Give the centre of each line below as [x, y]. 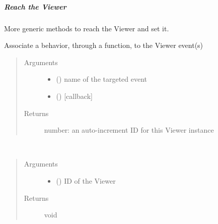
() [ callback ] [74, 96]
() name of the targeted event [102, 79]
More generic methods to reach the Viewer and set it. [87, 28]
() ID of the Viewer [86, 180]
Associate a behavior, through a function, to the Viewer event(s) [104, 45]
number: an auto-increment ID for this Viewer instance [129, 130]
